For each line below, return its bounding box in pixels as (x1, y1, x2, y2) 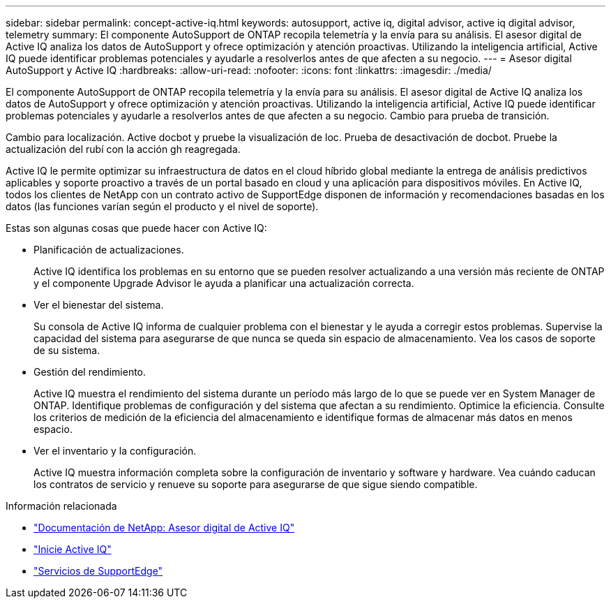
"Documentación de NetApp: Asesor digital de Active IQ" (33, 522, 295, 533)
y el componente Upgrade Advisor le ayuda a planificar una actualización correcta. (33, 277, 414, 289)
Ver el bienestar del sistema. (33, 299, 164, 311)
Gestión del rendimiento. (33, 366, 146, 378)
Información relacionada (6, 500, 117, 512)
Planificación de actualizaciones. (33, 244, 184, 256)
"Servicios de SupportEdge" (33, 565, 163, 577)
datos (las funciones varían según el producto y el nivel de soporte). (6, 200, 319, 212)
